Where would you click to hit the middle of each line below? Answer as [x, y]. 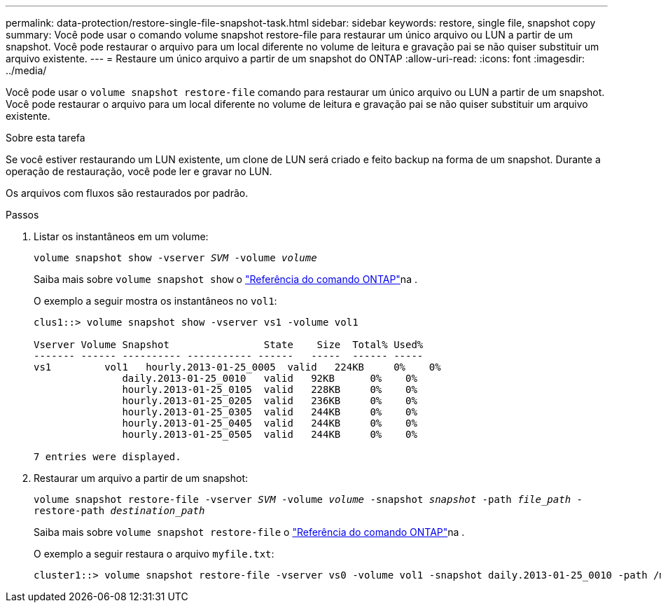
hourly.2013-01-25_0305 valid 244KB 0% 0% [270, 412]
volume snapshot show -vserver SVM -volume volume [175, 258]
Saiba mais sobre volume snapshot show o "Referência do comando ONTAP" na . [225, 279]
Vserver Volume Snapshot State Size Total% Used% [229, 345]
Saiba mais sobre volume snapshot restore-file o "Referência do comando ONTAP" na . [249, 532]
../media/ [26, 70]
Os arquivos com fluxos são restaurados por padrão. [127, 193]
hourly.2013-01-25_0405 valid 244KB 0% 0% [270, 423]
